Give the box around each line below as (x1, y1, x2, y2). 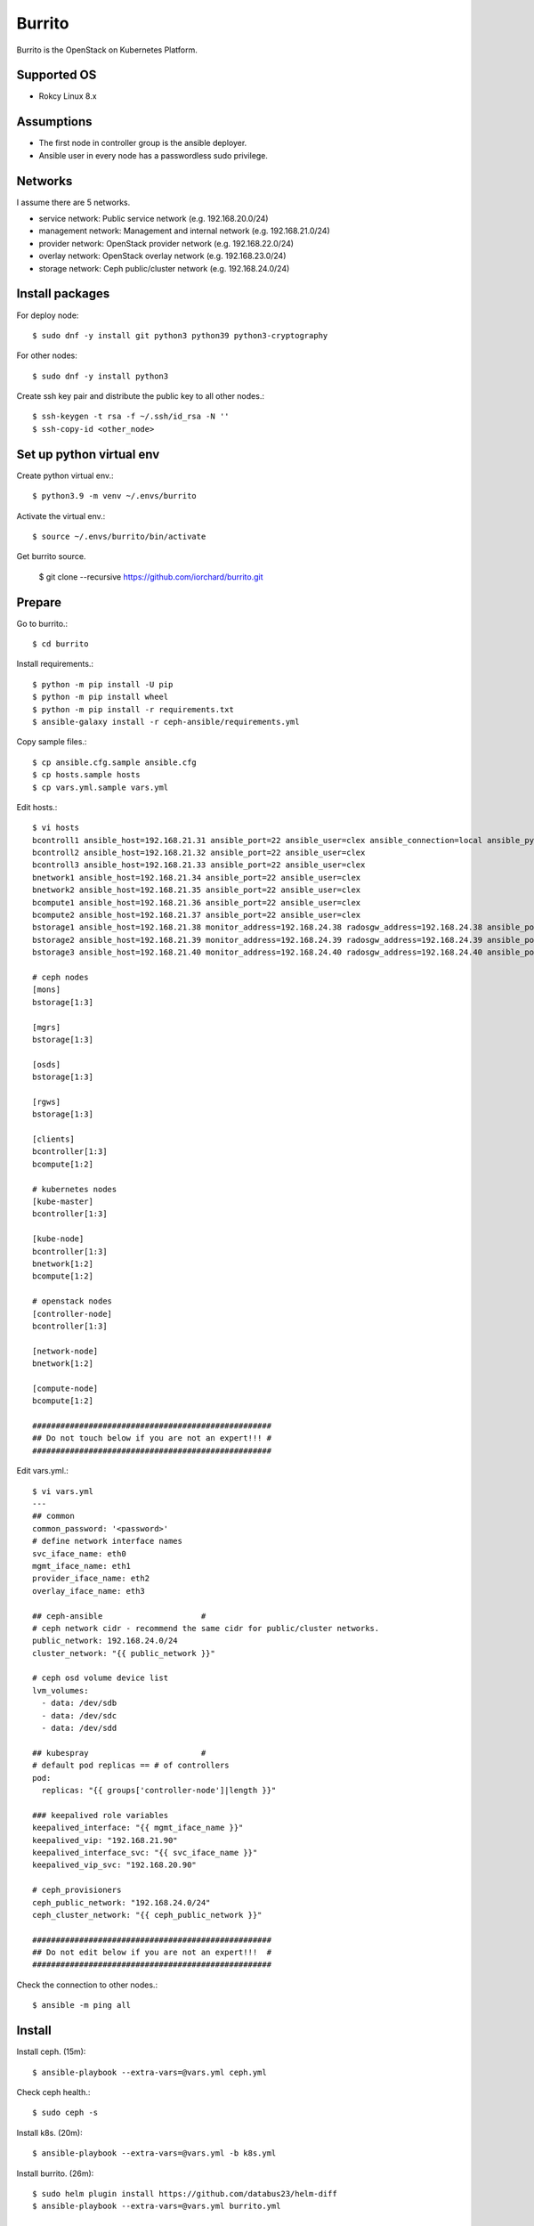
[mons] (32, 985, 61, 995)
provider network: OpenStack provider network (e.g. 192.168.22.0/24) (38, 238, 294, 248)
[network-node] (32, 1345, 99, 1356)
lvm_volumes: (32, 1686, 89, 1695)
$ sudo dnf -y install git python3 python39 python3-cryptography (32, 330, 328, 340)
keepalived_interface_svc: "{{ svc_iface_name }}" (32, 1848, 258, 1857)
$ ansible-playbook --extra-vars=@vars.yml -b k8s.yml (32, 2149, 277, 2158)
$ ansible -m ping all (32, 2000, 132, 2011)
